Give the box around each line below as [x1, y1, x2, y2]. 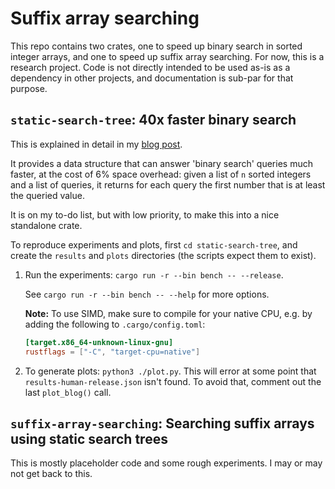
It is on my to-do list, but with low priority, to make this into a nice [10, 208, 280, 221]
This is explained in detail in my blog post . [10, 138, 183, 150]
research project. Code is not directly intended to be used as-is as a [10, 61, 291, 73]
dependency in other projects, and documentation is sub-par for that [10, 72, 294, 84]
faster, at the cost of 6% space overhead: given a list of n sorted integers [10, 168, 312, 180]
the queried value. [10, 189, 85, 201]
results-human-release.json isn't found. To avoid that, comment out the [24, 375, 322, 387]
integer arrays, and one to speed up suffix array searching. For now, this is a [10, 50, 325, 62]
